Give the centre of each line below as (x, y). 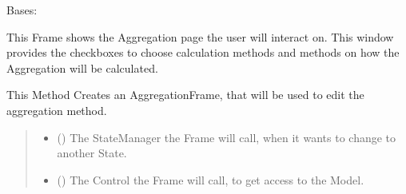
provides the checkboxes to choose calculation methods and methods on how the (203, 52)
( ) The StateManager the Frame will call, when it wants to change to (227, 137)
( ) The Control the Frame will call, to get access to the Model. (211, 179)
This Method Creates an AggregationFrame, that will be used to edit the (185, 95)
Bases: (22, 10)
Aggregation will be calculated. (82, 67)
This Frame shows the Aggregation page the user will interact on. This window (200, 36)
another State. (92, 153)
